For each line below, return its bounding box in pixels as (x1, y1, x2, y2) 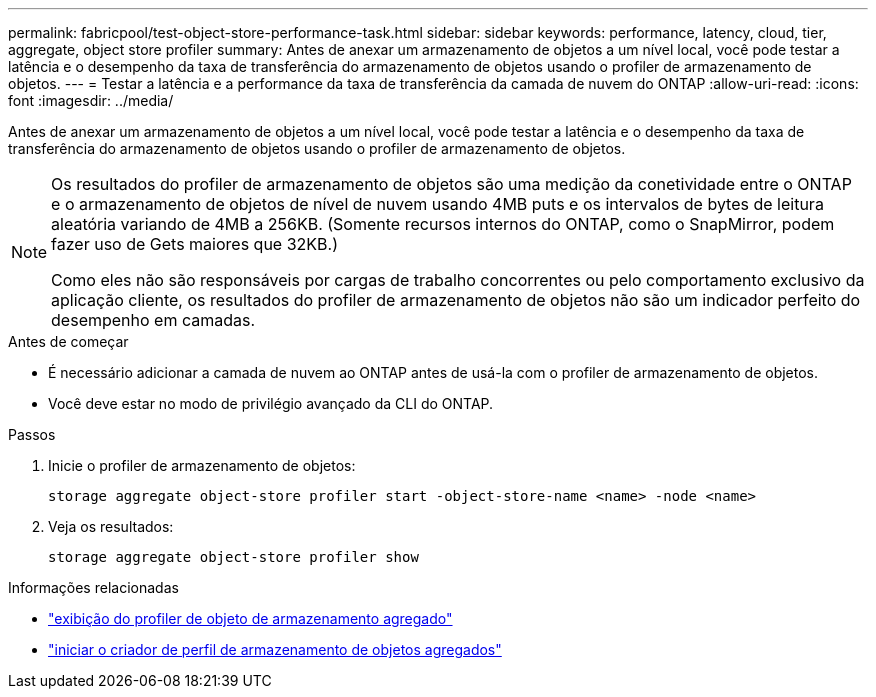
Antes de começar (8, 333, 129, 350)
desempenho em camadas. (51, 310, 256, 330)
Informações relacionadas (8, 579, 179, 596)
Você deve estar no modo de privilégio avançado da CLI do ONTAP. (48, 395, 494, 412)
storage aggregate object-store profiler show (48, 549, 419, 565)
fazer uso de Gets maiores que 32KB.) (51, 234, 338, 254)
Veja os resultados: (48, 518, 174, 535)
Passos (8, 426, 56, 443)
